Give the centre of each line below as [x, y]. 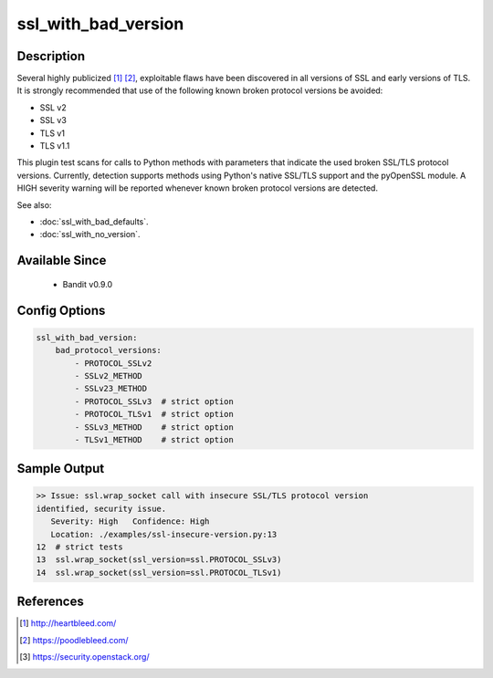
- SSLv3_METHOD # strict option [154, 427]
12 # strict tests [79, 547]
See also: [34, 204]
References [50, 602]
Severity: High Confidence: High [130, 522]
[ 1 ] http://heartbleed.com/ [68, 623]
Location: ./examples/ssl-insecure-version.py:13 [164, 534]
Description [51, 56]
